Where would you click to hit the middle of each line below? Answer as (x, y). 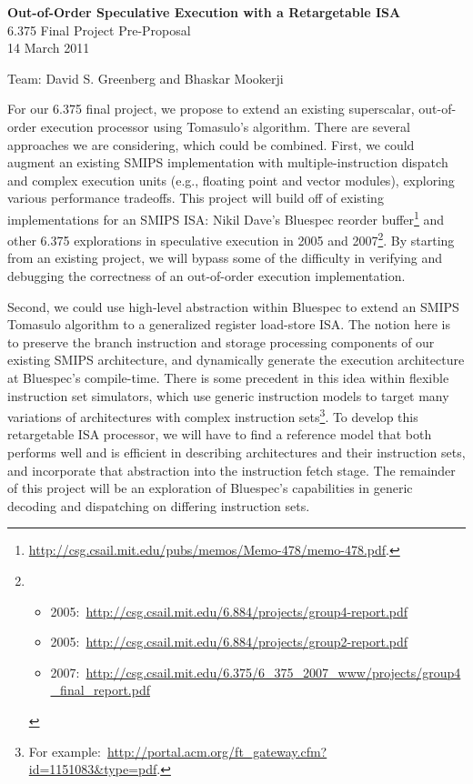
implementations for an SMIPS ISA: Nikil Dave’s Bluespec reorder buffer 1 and (226, 217)
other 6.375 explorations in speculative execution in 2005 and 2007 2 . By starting (231, 239)
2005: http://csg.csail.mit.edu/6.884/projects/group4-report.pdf (229, 611)
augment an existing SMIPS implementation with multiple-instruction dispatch (228, 162)
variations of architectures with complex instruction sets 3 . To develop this (213, 415)
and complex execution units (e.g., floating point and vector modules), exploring (231, 180)
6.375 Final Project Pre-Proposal (99, 30)
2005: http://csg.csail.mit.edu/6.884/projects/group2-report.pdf (229, 642)
